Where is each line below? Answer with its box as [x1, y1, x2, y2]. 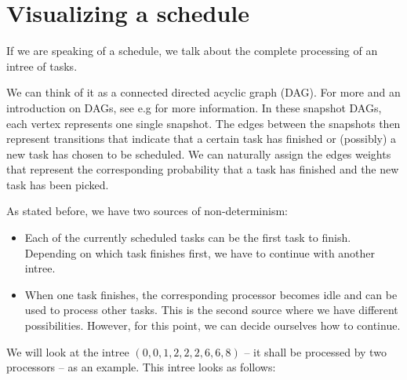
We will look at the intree [6, 343, 129, 360]
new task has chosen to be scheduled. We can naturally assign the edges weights [6, 145, 391, 162]
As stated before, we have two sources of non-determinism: [6, 203, 289, 219]
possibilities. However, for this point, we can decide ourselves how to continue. [24, 317, 401, 334]
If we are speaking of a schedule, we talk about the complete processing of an [6, 42, 378, 59]
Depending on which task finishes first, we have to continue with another [24, 244, 376, 261]
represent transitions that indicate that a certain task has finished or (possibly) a [6, 130, 397, 147]
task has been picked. [6, 176, 109, 192]
